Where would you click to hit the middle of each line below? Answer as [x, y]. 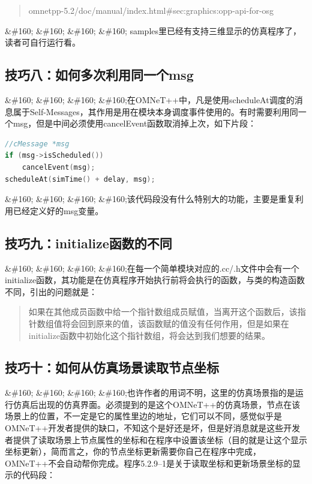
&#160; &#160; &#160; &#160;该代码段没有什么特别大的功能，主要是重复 [150, 199]
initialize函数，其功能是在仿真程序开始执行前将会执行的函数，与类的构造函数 [155, 280]
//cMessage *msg [37, 144]
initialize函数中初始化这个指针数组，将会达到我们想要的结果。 [149, 335]
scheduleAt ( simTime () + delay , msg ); [80, 179]
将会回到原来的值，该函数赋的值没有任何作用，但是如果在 [175, 323]
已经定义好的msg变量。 [58, 210]
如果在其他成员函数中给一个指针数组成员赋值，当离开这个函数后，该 [163, 312]
